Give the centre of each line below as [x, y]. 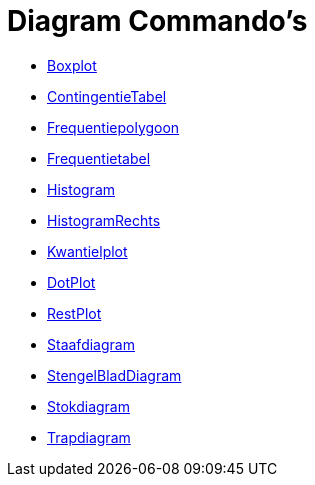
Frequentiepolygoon [113, 127]
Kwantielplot [87, 251]
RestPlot [74, 313]
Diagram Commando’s [157, 21]
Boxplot [72, 65]
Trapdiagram [89, 437]
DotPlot [71, 282]
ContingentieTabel [107, 96]
